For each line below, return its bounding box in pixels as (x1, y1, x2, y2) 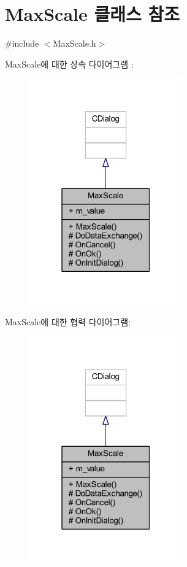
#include (5, 37, 39, 50)
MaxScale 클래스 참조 (5, 1, 180, 26)
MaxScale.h (53, 37, 96, 50)
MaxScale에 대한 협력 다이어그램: (5, 315, 131, 328)
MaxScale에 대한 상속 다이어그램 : (5, 57, 134, 70)
